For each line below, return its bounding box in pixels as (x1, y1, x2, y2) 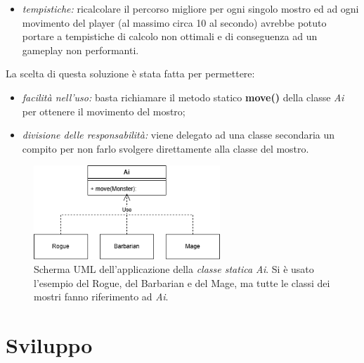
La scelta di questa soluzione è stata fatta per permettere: (6, 66, 255, 81)
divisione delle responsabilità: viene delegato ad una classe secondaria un (22, 127, 335, 142)
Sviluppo (6, 331, 93, 359)
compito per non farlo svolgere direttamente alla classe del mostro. (22, 141, 309, 155)
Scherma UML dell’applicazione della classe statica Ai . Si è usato (34, 262, 314, 276)
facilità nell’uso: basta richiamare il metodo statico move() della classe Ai (22, 89, 344, 104)
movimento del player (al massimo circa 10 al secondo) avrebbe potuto (22, 15, 327, 30)
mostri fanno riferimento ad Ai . (34, 289, 169, 304)
